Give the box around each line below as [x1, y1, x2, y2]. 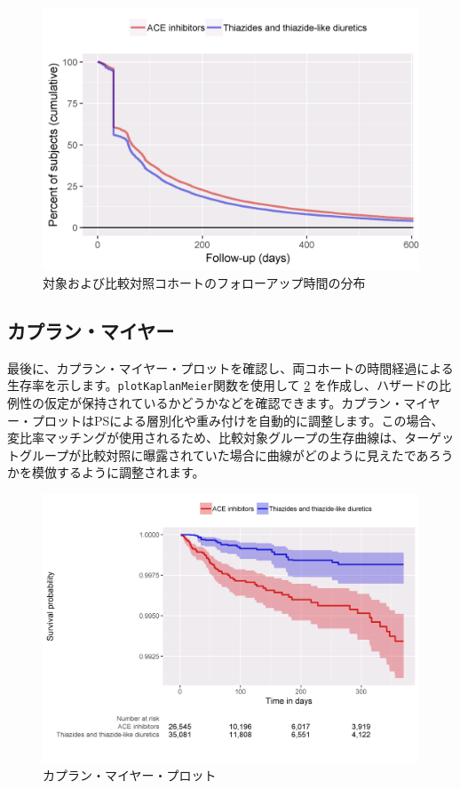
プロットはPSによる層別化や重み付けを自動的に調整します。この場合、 [31, 410, 444, 429]
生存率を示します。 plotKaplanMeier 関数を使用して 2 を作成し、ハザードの [7, 376, 439, 394]
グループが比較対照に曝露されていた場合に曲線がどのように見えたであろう [19, 445, 454, 464]
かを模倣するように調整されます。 [7, 463, 205, 482]
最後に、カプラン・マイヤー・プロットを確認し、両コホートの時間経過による [7, 358, 454, 377]
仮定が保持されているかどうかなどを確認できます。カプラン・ [44, 394, 404, 412]
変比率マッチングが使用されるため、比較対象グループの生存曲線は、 [7, 428, 405, 447]
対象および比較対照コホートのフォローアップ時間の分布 [43, 274, 366, 292]
